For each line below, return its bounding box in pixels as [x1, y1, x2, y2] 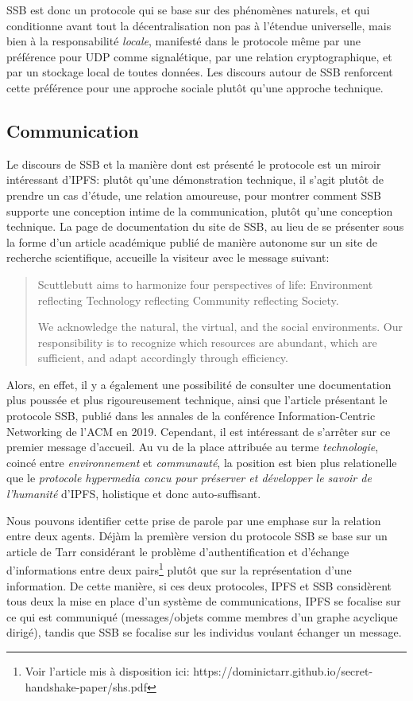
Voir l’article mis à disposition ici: [25, 663, 190, 680]
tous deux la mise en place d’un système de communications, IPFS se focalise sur [6, 593, 401, 609]
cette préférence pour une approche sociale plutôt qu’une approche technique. [6, 79, 384, 95]
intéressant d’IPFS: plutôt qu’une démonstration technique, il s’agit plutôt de [6, 171, 384, 188]
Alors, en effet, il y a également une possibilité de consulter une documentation [6, 376, 392, 392]
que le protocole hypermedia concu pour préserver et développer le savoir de [6, 469, 372, 486]
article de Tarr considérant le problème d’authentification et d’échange [6, 543, 349, 559]
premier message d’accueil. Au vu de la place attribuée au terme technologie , [6, 438, 379, 455]
